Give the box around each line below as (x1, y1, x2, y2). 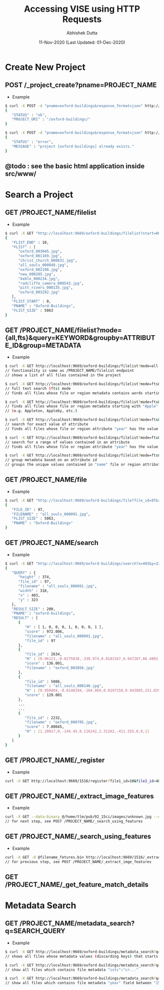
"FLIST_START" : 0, (11, 299, 51, 304)
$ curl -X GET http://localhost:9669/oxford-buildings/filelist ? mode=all (5, 364, 159, 369)
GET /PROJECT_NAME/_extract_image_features (5, 792, 154, 800)
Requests (62, 14, 102, 25)
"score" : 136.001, (24, 661, 64, 666)
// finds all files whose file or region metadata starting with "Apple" (5, 404, 159, 409)
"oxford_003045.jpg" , (18, 249, 62, 254)
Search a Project (5, 189, 73, 201)
